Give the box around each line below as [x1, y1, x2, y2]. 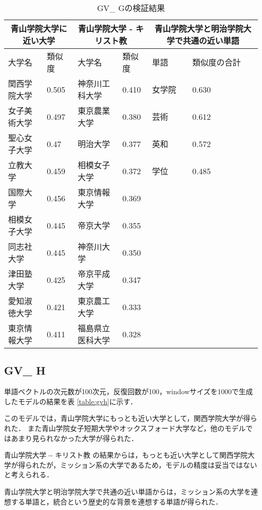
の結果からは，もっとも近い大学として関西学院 [92, 450, 248, 460]
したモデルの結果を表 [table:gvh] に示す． [4, 396, 138, 406]
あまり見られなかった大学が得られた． [11, 432, 138, 443]
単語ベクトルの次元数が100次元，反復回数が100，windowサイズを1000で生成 [4, 386, 253, 397]
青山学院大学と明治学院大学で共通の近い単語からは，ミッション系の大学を [4, 486, 251, 496]
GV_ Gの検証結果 [97, 2, 165, 14]
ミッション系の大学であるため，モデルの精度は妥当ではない [60, 459, 257, 470]
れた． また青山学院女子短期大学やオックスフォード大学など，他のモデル [4, 422, 246, 433]
